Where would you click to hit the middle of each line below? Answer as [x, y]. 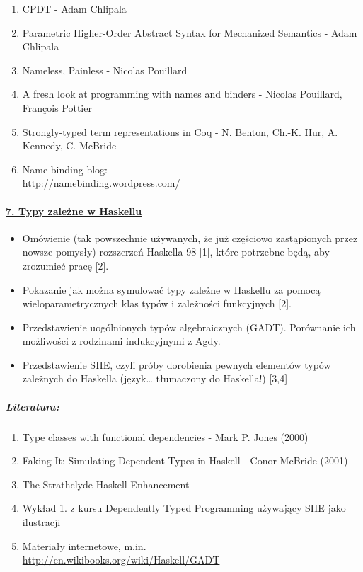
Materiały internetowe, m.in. [84, 545]
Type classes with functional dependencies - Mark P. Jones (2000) [165, 436]
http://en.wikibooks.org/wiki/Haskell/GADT [121, 560]
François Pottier [57, 107]
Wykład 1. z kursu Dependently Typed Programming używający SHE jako [184, 508]
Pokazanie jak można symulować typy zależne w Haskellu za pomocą [171, 289]
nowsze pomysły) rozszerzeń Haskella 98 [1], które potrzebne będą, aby [176, 252]
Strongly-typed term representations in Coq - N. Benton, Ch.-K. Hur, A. [180, 131]
